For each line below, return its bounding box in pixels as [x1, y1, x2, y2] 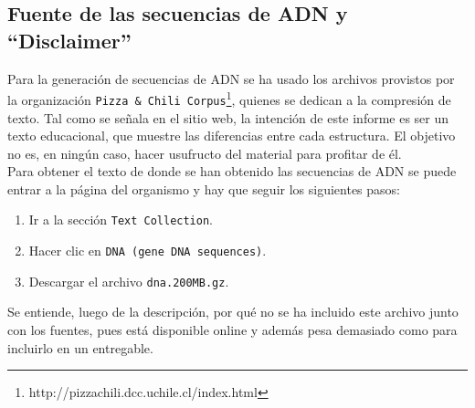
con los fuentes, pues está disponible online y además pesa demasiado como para [7, 320, 458, 340]
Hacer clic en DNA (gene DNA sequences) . [28, 241, 267, 260]
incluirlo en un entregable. [7, 338, 153, 357]
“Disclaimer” [7, 26, 132, 54]
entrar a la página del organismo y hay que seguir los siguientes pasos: [7, 179, 401, 198]
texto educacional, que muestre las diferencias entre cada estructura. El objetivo [7, 126, 456, 145]
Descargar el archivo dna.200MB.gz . [28, 271, 229, 290]
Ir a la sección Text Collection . [28, 210, 214, 229]
